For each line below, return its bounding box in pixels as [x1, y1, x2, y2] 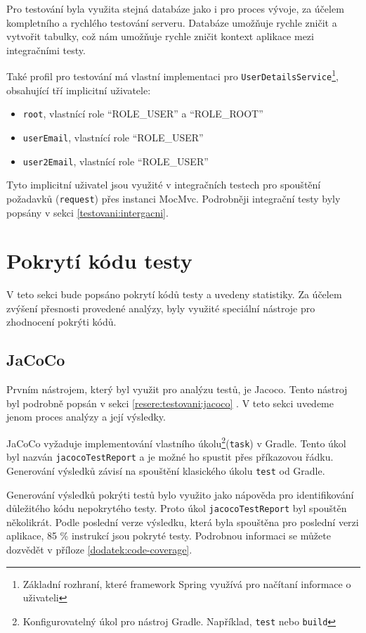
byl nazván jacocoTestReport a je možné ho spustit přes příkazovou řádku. [6, 449, 334, 464]
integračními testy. [6, 42, 86, 57]
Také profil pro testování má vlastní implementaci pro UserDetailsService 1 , [6, 67, 339, 84]
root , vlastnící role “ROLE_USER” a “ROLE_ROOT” [22, 106, 263, 121]
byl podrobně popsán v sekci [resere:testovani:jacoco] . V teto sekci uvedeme [6, 395, 334, 410]
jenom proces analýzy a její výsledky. [6, 409, 166, 424]
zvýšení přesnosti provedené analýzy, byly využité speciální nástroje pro [6, 300, 315, 315]
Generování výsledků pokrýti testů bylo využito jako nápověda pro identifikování [6, 487, 354, 501]
